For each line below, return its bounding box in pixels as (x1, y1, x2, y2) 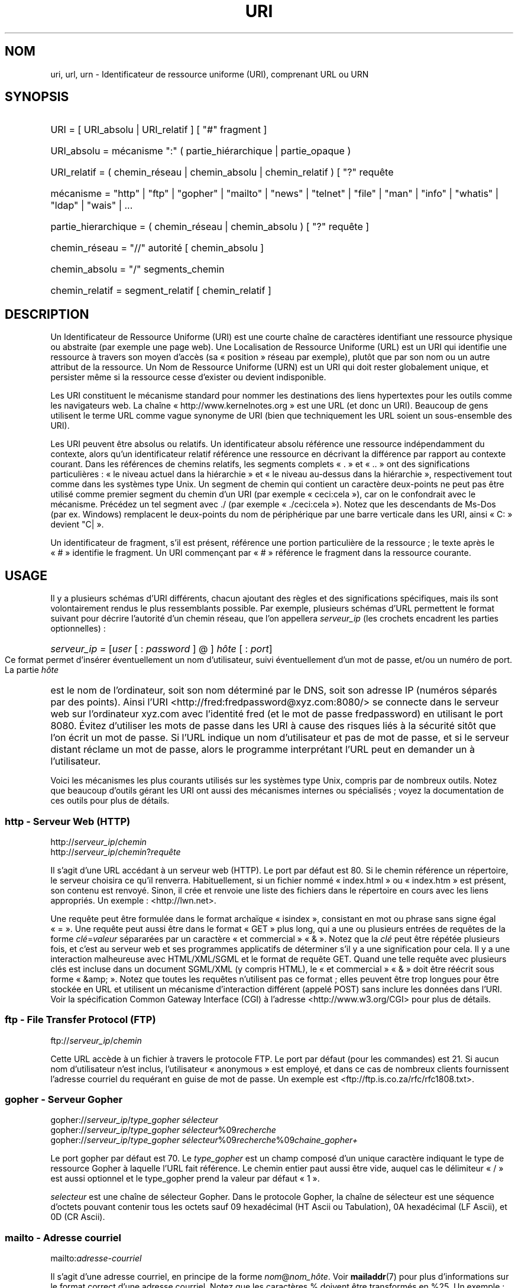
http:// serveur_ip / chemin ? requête (50, 846, 181, 857)
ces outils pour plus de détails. (50, 795, 170, 806)
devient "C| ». (50, 519, 104, 530)
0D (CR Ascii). (50, 1212, 105, 1222)
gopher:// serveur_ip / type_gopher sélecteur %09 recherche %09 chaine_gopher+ (50, 1135, 358, 1145)
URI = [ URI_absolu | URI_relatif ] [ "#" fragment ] (50, 124, 267, 136)
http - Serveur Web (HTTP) (5, 815, 131, 827)
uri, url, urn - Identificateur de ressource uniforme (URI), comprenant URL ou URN (50, 69, 369, 79)
